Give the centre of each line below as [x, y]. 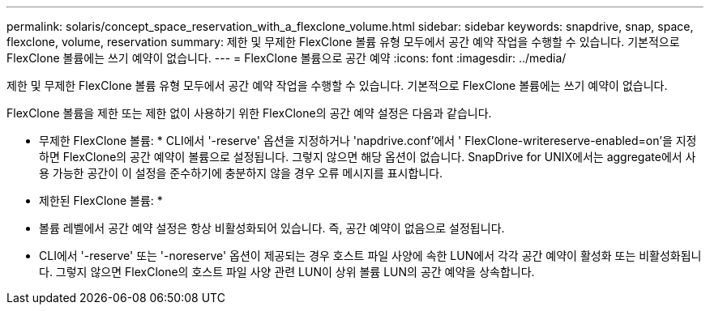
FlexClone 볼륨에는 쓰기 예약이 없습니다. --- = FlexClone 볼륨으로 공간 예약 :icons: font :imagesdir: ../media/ [287, 58]
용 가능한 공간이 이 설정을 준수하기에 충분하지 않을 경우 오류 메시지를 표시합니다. [241, 173]
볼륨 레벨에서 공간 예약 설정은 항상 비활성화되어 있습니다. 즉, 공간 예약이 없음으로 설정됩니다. [272, 228]
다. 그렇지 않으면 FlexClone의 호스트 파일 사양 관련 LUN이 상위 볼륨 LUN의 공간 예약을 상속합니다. [287, 272]
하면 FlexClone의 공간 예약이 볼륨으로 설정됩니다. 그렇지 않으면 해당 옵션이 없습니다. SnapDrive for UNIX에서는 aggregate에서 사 [368, 157]
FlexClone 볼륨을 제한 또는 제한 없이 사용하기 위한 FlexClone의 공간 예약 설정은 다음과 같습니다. [249, 113]
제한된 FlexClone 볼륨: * [101, 200]
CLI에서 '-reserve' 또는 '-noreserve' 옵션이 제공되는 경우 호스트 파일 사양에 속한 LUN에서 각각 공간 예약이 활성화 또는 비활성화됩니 [370, 256]
